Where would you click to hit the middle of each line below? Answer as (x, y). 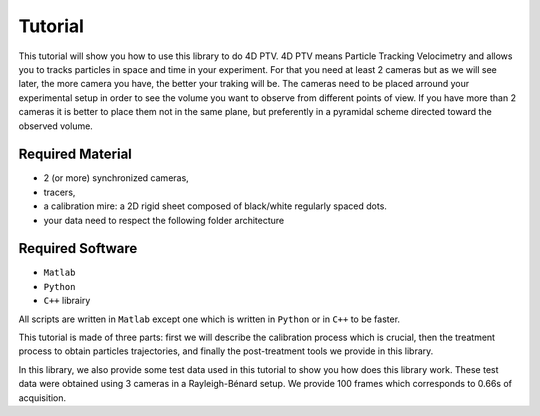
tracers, (59, 192)
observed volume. (56, 126)
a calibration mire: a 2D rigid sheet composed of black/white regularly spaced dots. (215, 206)
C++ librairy (67, 301)
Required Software (78, 248)
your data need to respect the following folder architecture (164, 220)
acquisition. (42, 397)
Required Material (75, 154)
